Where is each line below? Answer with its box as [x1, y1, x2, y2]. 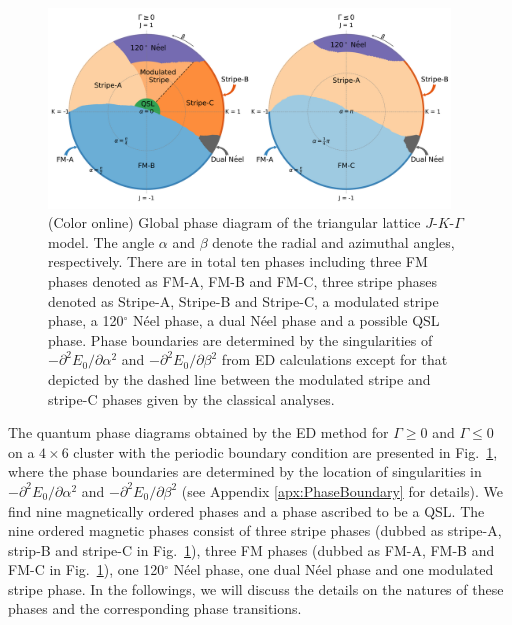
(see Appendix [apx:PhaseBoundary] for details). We [181, 480, 504, 501]
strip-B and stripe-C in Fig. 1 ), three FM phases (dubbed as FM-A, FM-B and [8, 539, 495, 560]
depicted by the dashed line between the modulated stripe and [48, 368, 431, 389]
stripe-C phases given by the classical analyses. [48, 388, 335, 409]
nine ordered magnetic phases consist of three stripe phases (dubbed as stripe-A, [8, 520, 502, 541]
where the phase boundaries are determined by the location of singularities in [8, 461, 482, 482]
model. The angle [48, 231, 155, 252]
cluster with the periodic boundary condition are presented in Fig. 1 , [73, 441, 498, 462]
